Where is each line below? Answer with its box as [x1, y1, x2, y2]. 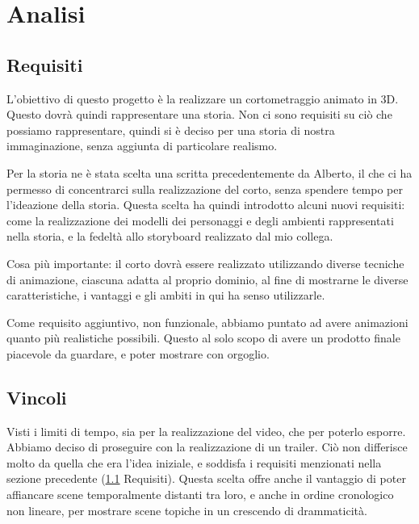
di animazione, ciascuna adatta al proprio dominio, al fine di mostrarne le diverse [6, 270, 409, 287]
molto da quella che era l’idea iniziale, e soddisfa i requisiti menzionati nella [6, 454, 382, 471]
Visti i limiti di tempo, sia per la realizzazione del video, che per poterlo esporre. [6, 422, 406, 439]
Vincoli [6, 384, 67, 409]
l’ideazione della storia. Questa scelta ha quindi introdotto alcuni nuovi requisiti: [6, 196, 405, 213]
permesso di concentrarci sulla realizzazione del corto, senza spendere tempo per [6, 180, 403, 197]
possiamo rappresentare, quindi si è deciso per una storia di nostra [6, 121, 335, 138]
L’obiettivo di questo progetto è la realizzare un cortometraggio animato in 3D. [6, 90, 399, 107]
